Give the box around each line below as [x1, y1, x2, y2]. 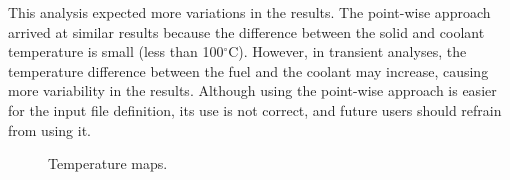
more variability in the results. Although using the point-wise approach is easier [8, 80, 497, 101]
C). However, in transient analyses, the [228, 41, 467, 62]
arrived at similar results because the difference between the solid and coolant [8, 21, 485, 42]
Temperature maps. [48, 153, 168, 174]
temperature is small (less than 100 [8, 41, 224, 62]
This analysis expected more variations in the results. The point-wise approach [8, 2, 491, 22]
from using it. [8, 119, 91, 140]
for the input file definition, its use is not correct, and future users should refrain [8, 99, 502, 120]
